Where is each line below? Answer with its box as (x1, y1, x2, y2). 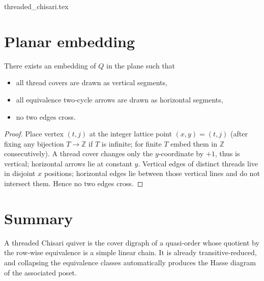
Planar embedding (4, 30, 135, 51)
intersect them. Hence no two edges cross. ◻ (4, 178, 143, 189)
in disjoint (4, 168, 36, 179)
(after (230, 128, 248, 139)
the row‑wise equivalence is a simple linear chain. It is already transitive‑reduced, (4, 247, 257, 258)
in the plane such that (106, 60, 175, 71)
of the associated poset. (4, 267, 77, 277)
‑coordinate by (158, 148, 204, 159)
